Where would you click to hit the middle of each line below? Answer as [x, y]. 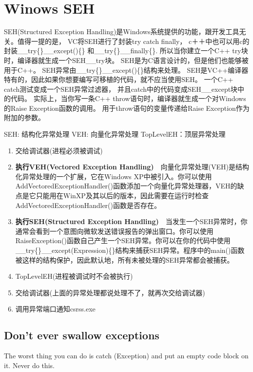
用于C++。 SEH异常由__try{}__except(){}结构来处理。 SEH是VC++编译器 [126, 70]
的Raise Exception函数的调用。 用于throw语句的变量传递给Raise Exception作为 [127, 108]
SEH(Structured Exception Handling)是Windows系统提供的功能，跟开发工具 [122, 31]
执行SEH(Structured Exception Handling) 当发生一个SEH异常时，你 [131, 221]
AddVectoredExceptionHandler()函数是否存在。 [88, 205]
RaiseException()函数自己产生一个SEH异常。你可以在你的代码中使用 [123, 240]
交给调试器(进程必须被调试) [59, 150]
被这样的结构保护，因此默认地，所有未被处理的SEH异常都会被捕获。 [125, 259]
